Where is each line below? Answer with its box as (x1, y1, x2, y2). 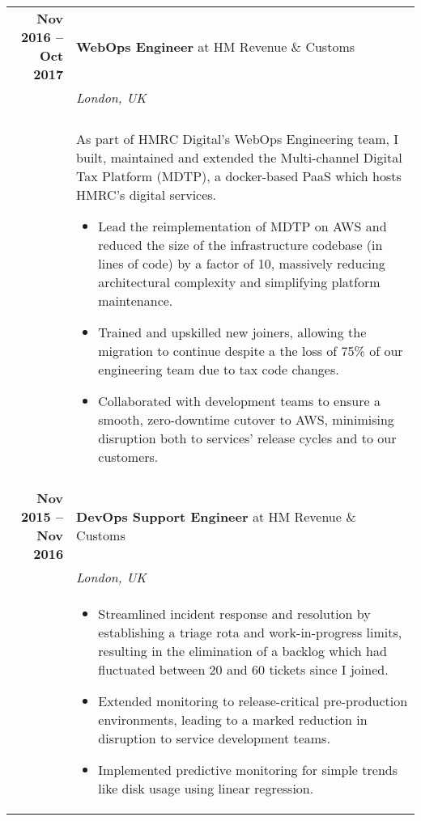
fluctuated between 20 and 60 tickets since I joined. (98, 660, 389, 679)
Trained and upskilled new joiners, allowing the (98, 323, 367, 341)
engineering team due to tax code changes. (98, 360, 339, 379)
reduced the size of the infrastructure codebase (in (98, 235, 383, 254)
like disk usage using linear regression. (98, 779, 314, 798)
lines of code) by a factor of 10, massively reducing (98, 254, 385, 273)
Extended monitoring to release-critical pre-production (98, 692, 408, 710)
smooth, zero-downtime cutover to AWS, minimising (98, 410, 394, 429)
